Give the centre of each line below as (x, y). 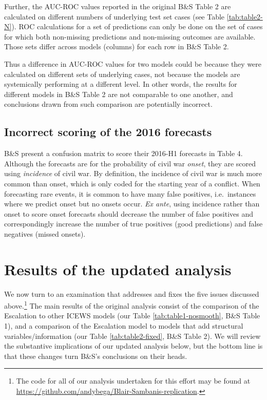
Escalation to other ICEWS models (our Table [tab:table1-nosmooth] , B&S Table (132, 316)
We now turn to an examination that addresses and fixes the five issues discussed (132, 293)
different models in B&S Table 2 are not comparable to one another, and (119, 94)
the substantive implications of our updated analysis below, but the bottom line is (133, 346)
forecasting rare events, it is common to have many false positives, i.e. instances (130, 193)
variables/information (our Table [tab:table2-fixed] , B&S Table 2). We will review (132, 336)
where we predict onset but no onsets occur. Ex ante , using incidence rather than (132, 204)
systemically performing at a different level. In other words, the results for (121, 84)
